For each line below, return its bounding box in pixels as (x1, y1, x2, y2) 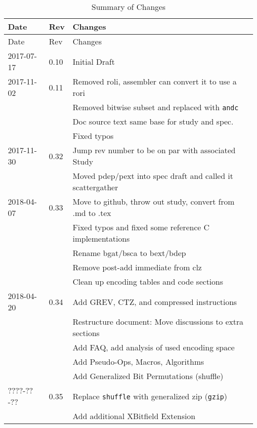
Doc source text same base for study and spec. (73, 116, 234, 127)
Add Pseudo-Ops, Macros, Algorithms (73, 356, 204, 367)
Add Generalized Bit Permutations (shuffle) (73, 370, 223, 382)
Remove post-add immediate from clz (73, 261, 202, 273)
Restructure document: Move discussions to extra (73, 316, 244, 327)
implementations (73, 233, 130, 244)
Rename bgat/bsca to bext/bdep (73, 247, 186, 258)
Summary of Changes (91, 1, 166, 12)
